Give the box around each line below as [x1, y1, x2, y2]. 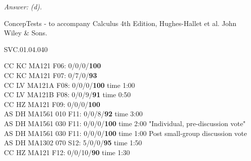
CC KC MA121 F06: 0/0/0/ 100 [4, 60, 101, 71]
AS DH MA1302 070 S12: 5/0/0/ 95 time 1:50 [4, 137, 142, 148]
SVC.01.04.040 [4, 44, 48, 54]
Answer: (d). [4, 1, 42, 11]
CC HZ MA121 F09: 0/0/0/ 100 [4, 99, 100, 109]
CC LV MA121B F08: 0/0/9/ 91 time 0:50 [4, 89, 131, 100]
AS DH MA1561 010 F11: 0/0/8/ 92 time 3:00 [4, 108, 143, 119]
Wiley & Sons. [4, 27, 47, 38]
